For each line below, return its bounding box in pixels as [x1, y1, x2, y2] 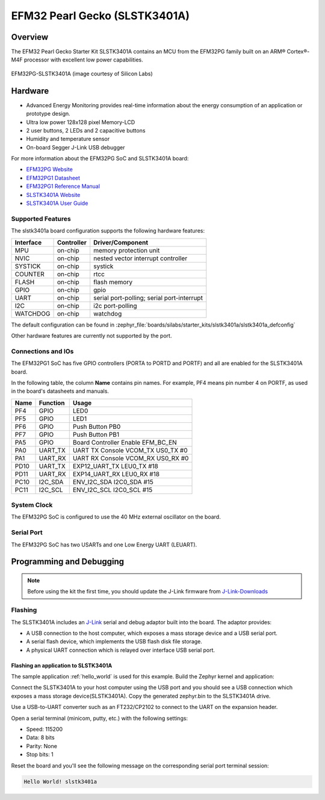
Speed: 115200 [26, 726, 63, 733]
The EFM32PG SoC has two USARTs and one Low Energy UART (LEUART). [11, 541, 197, 548]
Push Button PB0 [72, 422, 121, 431]
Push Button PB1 [72, 430, 120, 439]
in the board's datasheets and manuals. [11, 387, 110, 395]
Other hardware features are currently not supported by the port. [11, 332, 172, 339]
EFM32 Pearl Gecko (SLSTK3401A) [11, 9, 190, 22]
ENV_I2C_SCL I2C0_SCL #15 [72, 486, 153, 494]
